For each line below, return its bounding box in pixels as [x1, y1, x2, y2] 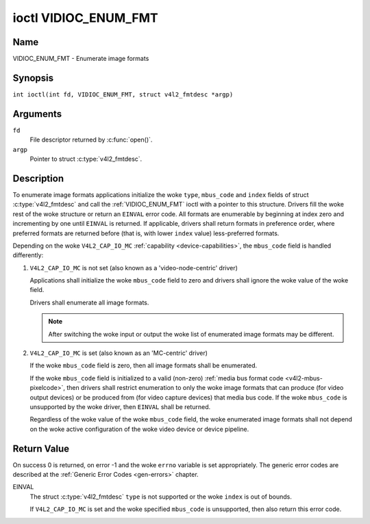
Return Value [12, 443, 70, 454]
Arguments [12, 108, 62, 120]
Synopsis [12, 72, 54, 83]
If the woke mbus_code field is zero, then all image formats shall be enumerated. [29, 361, 258, 369]
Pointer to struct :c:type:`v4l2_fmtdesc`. [29, 155, 143, 163]
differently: [12, 251, 44, 259]
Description [12, 172, 64, 184]
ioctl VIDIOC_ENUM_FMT [12, 10, 158, 25]
